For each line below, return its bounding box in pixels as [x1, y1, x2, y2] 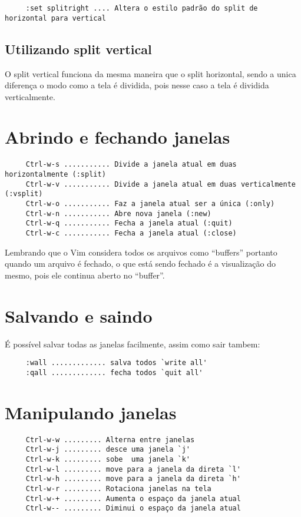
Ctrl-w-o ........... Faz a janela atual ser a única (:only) [25, 200, 275, 208]
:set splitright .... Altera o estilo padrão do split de [25, 4, 258, 12]
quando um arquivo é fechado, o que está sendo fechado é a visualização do [5, 257, 276, 270]
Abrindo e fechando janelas [5, 125, 230, 149]
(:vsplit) [5, 190, 43, 198]
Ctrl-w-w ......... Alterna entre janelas [25, 435, 195, 444]
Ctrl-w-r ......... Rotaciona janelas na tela [25, 484, 211, 493]
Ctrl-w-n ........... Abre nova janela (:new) [25, 209, 211, 218]
